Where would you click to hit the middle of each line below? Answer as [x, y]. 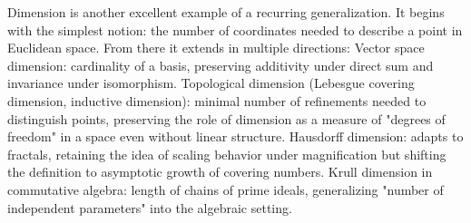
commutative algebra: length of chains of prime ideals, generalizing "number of [226, 189]
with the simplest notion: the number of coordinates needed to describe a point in [235, 29]
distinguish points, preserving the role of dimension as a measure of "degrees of [226, 118]
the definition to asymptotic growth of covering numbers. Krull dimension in [220, 172]
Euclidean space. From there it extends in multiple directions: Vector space [216, 48]
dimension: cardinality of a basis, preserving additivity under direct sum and [221, 65]
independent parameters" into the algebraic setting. [150, 207]
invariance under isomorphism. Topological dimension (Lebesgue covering [211, 83]
